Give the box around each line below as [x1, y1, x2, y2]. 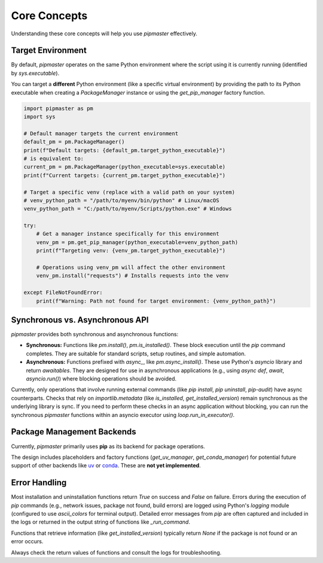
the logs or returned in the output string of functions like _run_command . [11, 518, 191, 526]
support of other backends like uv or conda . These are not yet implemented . [11, 462, 201, 469]
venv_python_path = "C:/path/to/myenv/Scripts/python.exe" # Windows [23, 205, 232, 212]
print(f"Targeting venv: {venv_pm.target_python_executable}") [36, 247, 226, 254]
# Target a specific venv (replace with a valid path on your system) [23, 188, 236, 196]
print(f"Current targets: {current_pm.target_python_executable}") [23, 172, 226, 179]
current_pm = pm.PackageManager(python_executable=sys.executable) [23, 163, 226, 171]
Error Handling [11, 477, 67, 488]
